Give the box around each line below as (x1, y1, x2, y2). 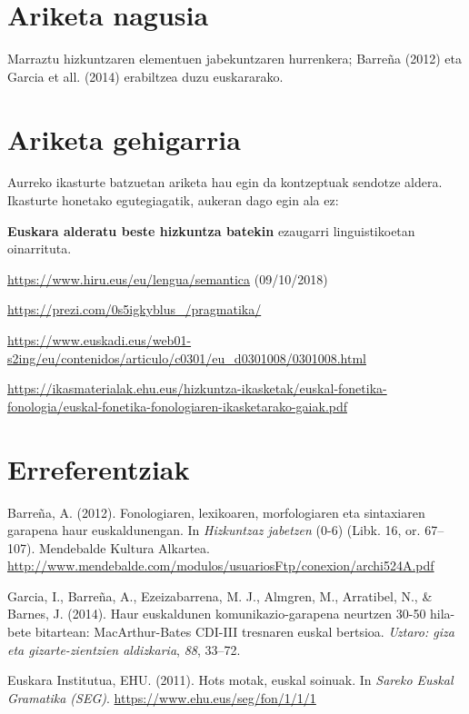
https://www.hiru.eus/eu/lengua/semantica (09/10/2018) (7, 269, 328, 288)
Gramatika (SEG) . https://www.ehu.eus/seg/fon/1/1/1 (7, 688, 316, 707)
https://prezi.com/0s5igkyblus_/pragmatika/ (7, 300, 262, 319)
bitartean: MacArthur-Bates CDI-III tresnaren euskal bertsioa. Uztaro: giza (35, 622, 454, 641)
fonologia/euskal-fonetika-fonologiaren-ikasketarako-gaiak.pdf (7, 396, 348, 415)
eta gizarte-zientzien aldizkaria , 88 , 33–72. (7, 640, 241, 659)
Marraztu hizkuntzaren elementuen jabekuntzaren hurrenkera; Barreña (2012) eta (7, 49, 462, 68)
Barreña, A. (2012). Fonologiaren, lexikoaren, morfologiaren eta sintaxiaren (7, 502, 425, 521)
